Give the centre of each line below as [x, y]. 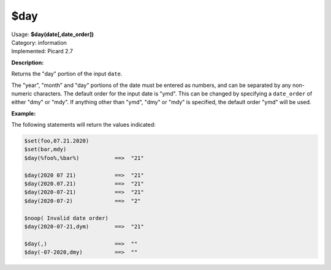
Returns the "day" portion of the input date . [67, 74]
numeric [22, 93]
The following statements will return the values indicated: [84, 125]
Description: [28, 62]
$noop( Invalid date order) [66, 218]
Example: [24, 113]
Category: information [39, 42]
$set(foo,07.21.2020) [57, 141]
